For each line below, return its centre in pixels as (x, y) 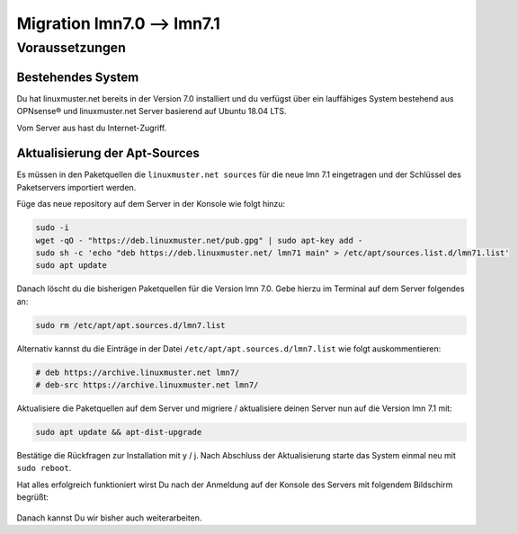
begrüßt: (33, 497)
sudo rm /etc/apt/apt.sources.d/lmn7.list (130, 325)
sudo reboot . (44, 468)
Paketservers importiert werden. (76, 187)
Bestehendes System (78, 77)
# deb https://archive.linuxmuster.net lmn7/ (138, 372)
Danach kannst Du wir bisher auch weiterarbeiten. (109, 518)
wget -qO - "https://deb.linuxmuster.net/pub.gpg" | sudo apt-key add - (199, 240)
